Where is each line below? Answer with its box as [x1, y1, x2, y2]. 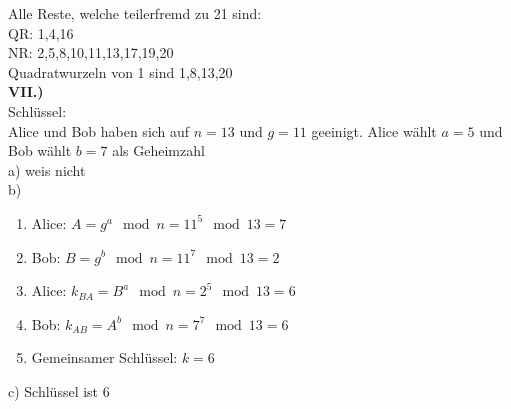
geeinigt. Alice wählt [311, 120, 437, 141]
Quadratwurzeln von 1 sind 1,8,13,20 [8, 61, 233, 82]
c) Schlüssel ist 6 [8, 380, 110, 401]
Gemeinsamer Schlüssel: [31, 347, 178, 368]
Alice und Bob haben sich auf [8, 120, 190, 141]
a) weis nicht [8, 159, 86, 180]
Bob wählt [8, 140, 72, 161]
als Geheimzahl [112, 140, 205, 161]
